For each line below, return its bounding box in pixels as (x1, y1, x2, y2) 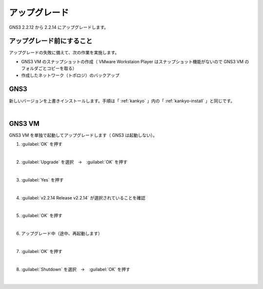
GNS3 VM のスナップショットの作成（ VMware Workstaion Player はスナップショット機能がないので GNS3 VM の (21, 58, 249, 64)
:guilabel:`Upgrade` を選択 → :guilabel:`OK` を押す (21, 159, 128, 165)
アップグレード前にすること (9, 37, 93, 45)
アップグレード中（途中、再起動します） (21, 231, 102, 236)
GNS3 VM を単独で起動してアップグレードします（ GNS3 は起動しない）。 (9, 132, 157, 138)
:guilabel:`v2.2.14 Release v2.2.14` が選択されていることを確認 (21, 195, 146, 200)
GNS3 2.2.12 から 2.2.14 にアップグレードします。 (9, 24, 109, 30)
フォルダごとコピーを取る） (21, 66, 77, 72)
